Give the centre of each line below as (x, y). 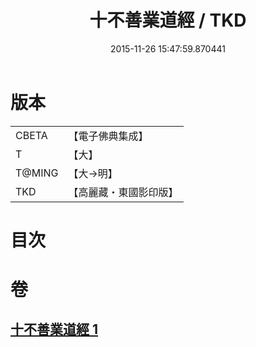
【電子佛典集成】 (108, 136)
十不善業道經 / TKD (168, 20)
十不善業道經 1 (54, 329)
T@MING (37, 173)
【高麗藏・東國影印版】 (123, 192)
